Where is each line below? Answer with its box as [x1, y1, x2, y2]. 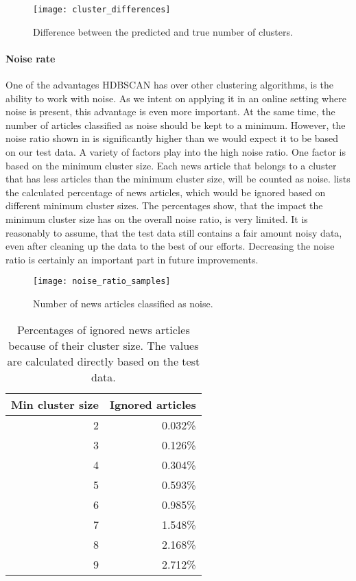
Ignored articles [109, 396, 196, 412]
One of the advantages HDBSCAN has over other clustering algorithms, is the [5, 78, 334, 92]
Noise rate [5, 51, 56, 65]
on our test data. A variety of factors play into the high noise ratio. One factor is [5, 145, 346, 159]
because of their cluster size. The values [8, 337, 199, 353]
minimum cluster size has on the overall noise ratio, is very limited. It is [5, 211, 308, 226]
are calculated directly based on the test [7, 353, 200, 369]
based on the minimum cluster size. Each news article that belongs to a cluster [5, 158, 337, 172]
